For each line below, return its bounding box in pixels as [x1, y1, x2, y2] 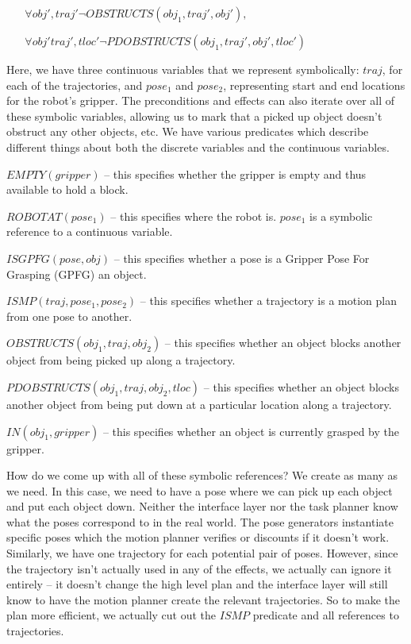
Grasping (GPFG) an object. [6, 265, 147, 282]
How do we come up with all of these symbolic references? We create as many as [6, 467, 398, 484]
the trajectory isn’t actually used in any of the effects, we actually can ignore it [6, 560, 392, 577]
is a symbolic [309, 207, 373, 224]
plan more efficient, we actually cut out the [6, 607, 217, 623]
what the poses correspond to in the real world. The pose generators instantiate [6, 513, 394, 530]
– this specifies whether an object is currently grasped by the [102, 422, 399, 439]
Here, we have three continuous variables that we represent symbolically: [6, 61, 359, 77]
